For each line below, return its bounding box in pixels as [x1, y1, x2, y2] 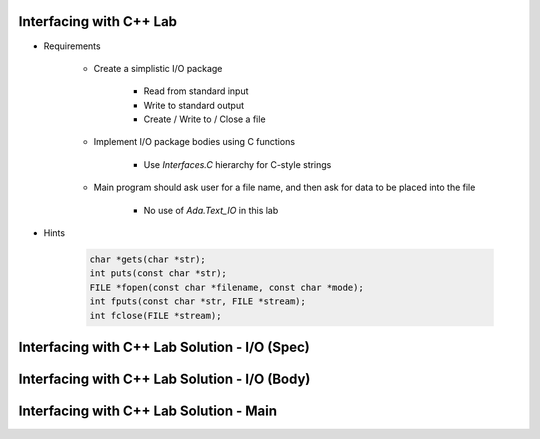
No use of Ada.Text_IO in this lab [143, 204, 279, 216]
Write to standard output [143, 99, 245, 111]
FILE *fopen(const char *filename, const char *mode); [89, 281, 364, 293]
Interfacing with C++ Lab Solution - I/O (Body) [18, 371, 311, 387]
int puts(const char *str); [89, 268, 227, 279]
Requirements [43, 40, 101, 52]
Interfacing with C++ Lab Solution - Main [18, 403, 278, 420]
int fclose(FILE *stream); [89, 310, 222, 321]
